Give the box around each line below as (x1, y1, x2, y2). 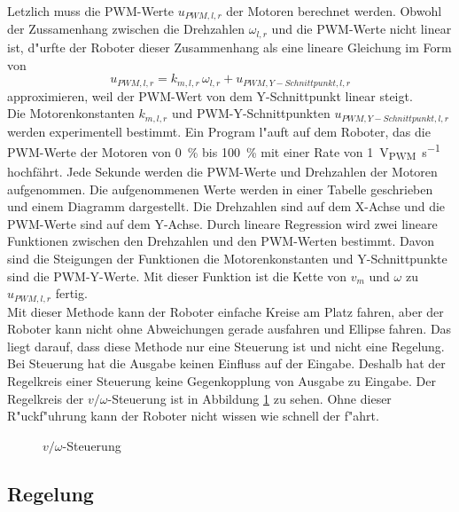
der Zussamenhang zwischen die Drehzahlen (7, 20, 245, 38)
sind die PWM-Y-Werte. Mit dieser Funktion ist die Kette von (7, 266, 346, 285)
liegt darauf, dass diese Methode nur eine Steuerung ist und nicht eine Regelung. (7, 336, 445, 355)
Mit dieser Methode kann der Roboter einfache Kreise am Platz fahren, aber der (7, 302, 444, 320)
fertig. (55, 284, 88, 303)
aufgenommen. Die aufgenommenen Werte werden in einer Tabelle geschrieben (7, 179, 433, 198)
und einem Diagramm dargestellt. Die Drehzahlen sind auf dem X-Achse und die (7, 197, 446, 216)
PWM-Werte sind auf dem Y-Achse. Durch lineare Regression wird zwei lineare (7, 214, 438, 232)
